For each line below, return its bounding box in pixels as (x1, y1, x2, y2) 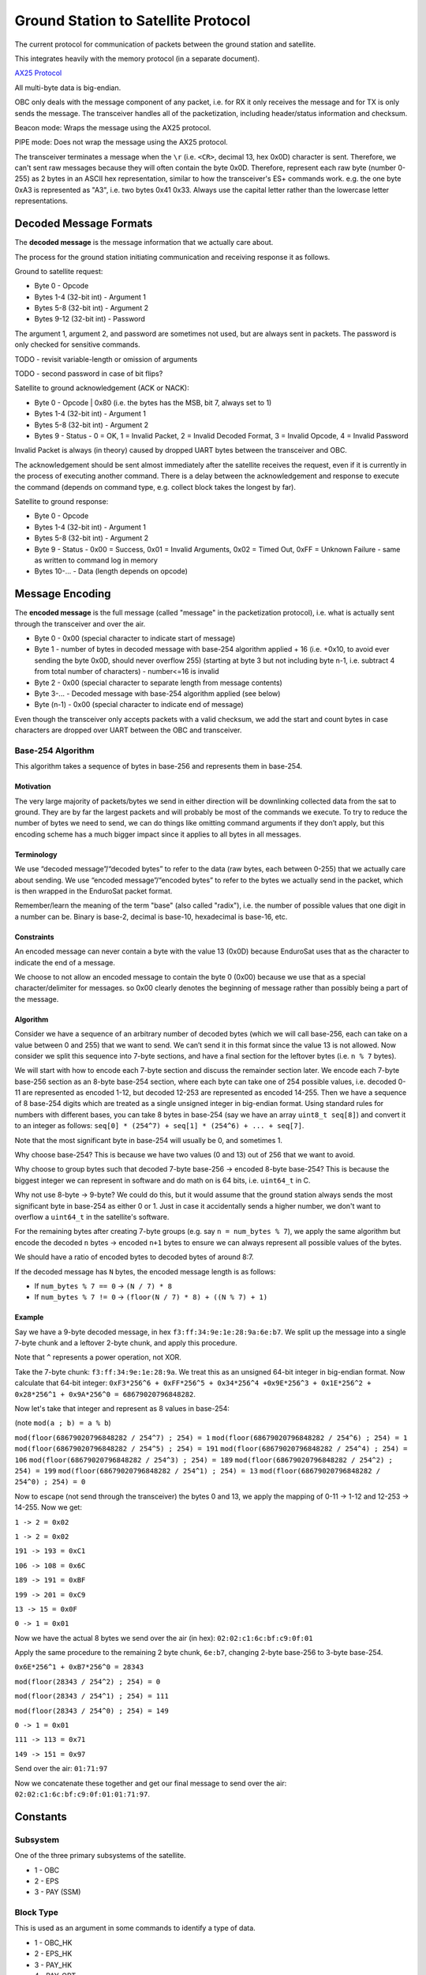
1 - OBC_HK (34, 1938, 73, 1947)
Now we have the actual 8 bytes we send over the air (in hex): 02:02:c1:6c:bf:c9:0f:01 (14, 1633, 313, 1642)
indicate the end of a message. (14, 957, 116, 967)
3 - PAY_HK (34, 1960, 73, 1969)
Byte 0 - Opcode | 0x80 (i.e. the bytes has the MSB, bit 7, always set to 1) (34, 397, 272, 407)
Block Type (14, 1907, 59, 1918)
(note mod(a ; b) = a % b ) (14, 1418, 112, 1428)
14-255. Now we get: (14, 1503, 83, 1512)
